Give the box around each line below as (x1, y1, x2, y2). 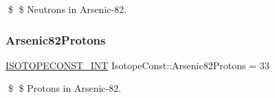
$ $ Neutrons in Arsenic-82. (8, 2, 127, 16)
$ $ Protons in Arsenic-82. (8, 81, 122, 95)
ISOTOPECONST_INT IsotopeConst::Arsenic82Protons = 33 (5, 58, 269, 72)
